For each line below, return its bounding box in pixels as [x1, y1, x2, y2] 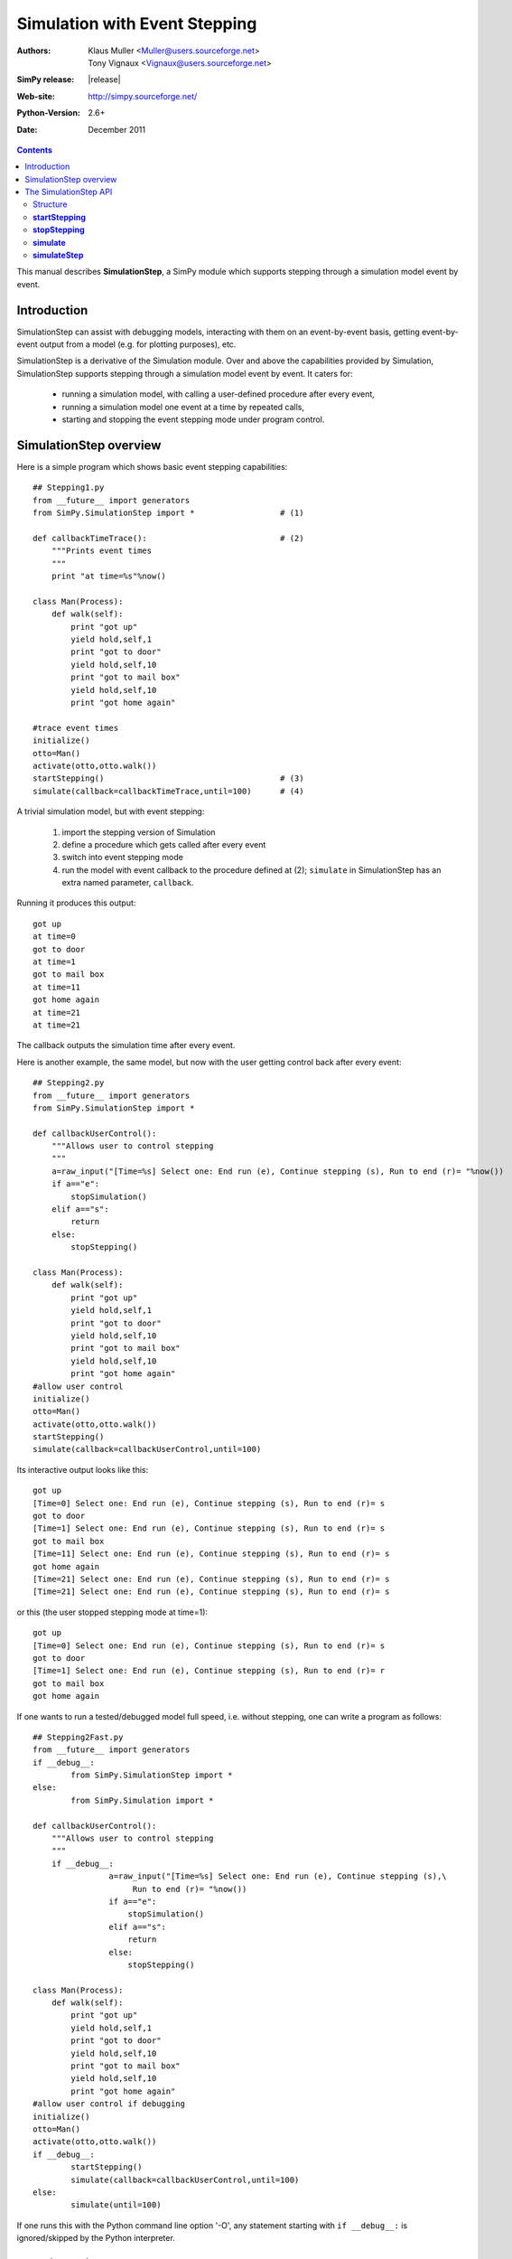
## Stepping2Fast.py [33, 1731, 124, 1742]
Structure [33, 199, 68, 210]
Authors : [16, 45, 51, 56]
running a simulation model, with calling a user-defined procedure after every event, [61, 389, 375, 399]
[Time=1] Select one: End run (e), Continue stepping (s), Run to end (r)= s [33, 1523, 386, 1533]
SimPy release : [16, 74, 75, 85]
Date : [16, 124, 38, 135]
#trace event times [33, 723, 119, 733]
